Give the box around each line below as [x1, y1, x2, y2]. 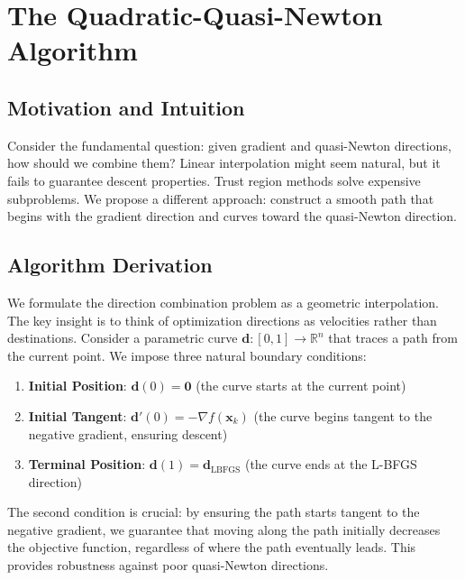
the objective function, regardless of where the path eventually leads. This [7, 538, 416, 557]
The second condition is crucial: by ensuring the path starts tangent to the [7, 502, 420, 521]
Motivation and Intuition [7, 93, 245, 121]
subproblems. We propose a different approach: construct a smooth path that [7, 189, 434, 207]
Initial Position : [28, 376, 127, 395]
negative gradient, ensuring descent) [28, 424, 228, 443]
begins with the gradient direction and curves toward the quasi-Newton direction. [7, 207, 457, 226]
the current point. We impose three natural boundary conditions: [7, 345, 367, 364]
